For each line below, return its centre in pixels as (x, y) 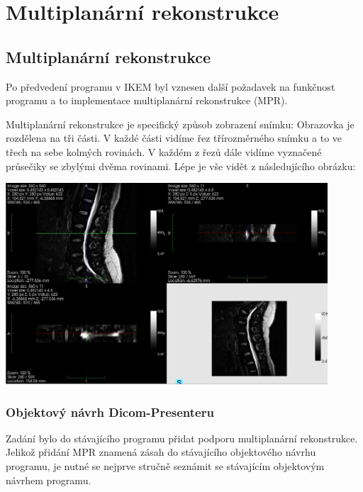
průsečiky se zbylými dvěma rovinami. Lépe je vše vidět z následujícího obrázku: (181, 166)
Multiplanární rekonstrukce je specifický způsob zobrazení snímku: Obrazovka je (180, 124)
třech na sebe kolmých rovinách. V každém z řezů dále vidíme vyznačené (164, 151)
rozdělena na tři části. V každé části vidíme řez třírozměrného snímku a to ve (174, 138)
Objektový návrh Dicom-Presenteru (110, 412)
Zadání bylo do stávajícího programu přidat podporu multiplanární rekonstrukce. (182, 438)
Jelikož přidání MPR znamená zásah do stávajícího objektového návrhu (161, 452)
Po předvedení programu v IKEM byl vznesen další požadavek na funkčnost (171, 86)
